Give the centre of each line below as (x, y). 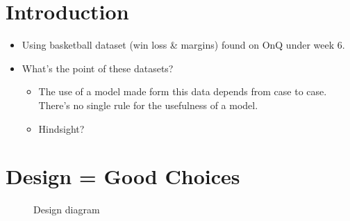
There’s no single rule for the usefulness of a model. (148, 105)
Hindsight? (61, 128)
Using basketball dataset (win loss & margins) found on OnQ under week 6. (183, 45)
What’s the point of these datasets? (98, 68)
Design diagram (67, 210)
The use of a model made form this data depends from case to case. (183, 91)
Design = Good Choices (123, 176)
